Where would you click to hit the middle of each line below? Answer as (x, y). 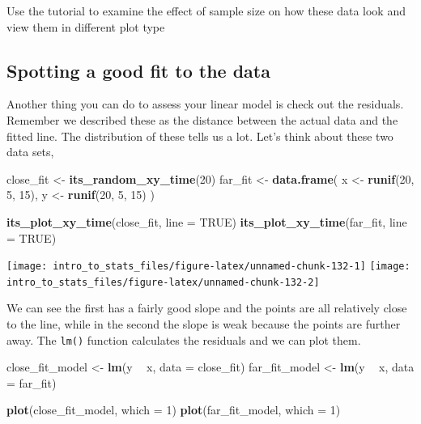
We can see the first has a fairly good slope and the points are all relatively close (207, 308)
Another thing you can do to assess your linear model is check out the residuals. (205, 104)
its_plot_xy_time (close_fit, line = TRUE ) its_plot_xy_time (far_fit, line (207, 221)
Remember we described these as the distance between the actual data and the (202, 119)
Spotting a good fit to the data (138, 70)
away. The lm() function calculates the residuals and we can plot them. (184, 339)
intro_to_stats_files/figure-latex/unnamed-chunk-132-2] (163, 282)
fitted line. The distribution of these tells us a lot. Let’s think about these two (200, 136)
